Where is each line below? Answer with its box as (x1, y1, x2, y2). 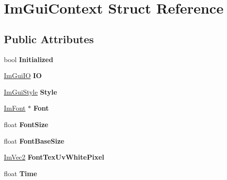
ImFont (4, 103, 26, 113)
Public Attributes (4, 31, 94, 46)
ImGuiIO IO (4, 70, 42, 81)
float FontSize (4, 119, 49, 129)
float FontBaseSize (4, 135, 65, 146)
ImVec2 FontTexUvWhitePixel (4, 152, 104, 162)
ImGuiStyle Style (4, 86, 57, 97)
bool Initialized (4, 54, 53, 64)
